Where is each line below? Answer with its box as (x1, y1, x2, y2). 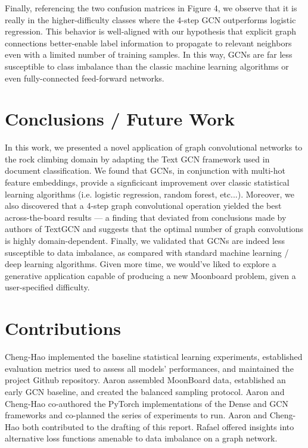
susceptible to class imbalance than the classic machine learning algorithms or (5, 59, 289, 72)
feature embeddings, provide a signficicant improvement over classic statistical (5, 176, 290, 189)
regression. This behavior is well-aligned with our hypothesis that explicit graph (5, 25, 297, 37)
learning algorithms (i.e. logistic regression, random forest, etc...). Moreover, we (5, 187, 295, 200)
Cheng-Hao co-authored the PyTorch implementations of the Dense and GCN (5, 397, 288, 409)
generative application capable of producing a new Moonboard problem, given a (5, 269, 296, 281)
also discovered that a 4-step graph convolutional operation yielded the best (5, 199, 282, 212)
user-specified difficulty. (5, 281, 90, 293)
